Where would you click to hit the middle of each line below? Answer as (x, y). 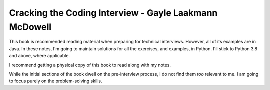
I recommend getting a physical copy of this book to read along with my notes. (90, 65)
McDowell (30, 27)
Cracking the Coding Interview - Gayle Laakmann (113, 13)
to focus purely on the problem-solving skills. (56, 81)
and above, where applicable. (39, 56)
